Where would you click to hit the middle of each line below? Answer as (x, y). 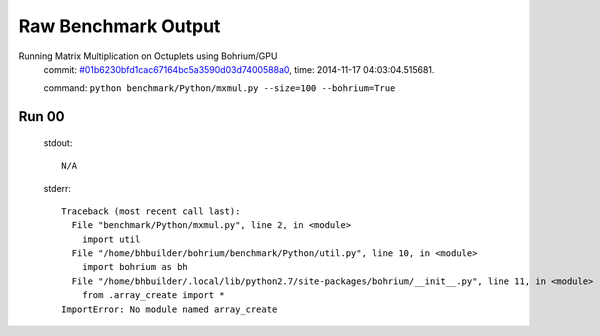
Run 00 (41, 116)
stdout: (58, 142)
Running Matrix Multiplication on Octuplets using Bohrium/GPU (148, 56)
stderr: (57, 188)
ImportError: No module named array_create (169, 309)
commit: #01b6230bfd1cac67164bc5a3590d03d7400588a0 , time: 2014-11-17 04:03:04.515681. (239, 69)
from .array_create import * (153, 295)
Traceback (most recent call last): (151, 211)
